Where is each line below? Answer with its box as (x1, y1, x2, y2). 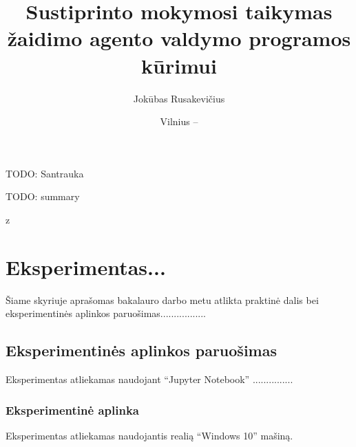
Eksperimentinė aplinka (6, 401, 139, 418)
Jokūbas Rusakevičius (133, 91, 225, 105)
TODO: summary (6, 189, 80, 204)
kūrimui (141, 51, 217, 79)
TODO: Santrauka (6, 166, 84, 180)
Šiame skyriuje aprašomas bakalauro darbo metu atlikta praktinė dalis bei (6, 292, 319, 307)
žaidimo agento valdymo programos (7, 24, 351, 52)
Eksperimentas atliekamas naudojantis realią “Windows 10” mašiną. (6, 428, 293, 442)
